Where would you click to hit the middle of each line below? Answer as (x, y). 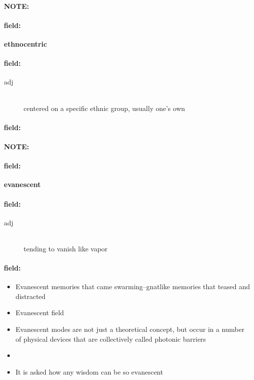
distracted (30, 296)
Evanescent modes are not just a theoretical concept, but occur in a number (130, 329)
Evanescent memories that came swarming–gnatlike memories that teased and (133, 286)
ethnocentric (26, 43)
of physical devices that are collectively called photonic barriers (111, 339)
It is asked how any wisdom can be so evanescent (89, 371)
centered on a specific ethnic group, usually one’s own (104, 108)
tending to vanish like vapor (66, 248)
